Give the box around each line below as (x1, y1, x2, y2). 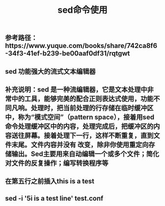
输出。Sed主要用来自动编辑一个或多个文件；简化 (11, 150, 160, 158)
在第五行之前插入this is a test (5, 177, 95, 185)
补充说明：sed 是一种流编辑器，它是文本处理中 (5, 85, 147, 94)
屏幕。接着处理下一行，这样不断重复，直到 (24, 131, 154, 140)
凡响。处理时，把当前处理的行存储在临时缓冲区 (11, 103, 154, 112)
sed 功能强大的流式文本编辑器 (5, 67, 96, 76)
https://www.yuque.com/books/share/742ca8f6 (5, 42, 158, 50)
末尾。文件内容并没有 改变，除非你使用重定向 (11, 140, 149, 149)
